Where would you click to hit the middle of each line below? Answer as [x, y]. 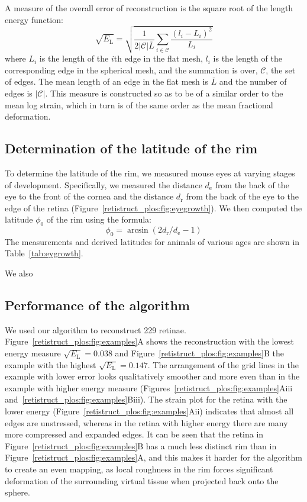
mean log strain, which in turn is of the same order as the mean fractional [139, 104]
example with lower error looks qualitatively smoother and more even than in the [152, 376]
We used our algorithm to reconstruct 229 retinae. [96, 329]
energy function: [34, 19]
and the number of [253, 81]
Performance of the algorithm [97, 305]
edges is [19, 93]
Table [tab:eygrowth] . [44, 253]
